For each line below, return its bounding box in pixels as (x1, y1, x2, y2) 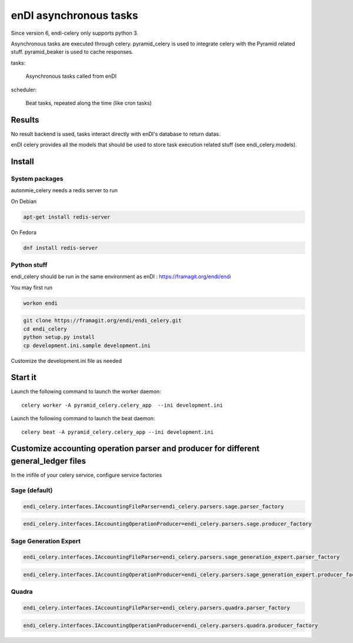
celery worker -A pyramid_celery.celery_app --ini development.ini (21, 401, 223, 408)
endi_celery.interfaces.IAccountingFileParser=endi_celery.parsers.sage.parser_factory (23, 503, 284, 510)
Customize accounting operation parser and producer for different (11, 444, 260, 454)
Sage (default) (11, 486, 53, 494)
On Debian (11, 197, 37, 205)
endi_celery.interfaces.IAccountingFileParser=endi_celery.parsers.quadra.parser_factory (23, 605, 291, 611)
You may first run (11, 283, 53, 291)
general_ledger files (11, 456, 86, 466)
